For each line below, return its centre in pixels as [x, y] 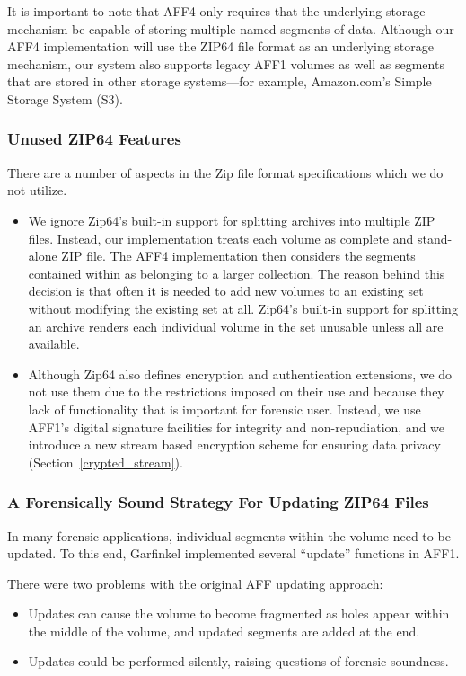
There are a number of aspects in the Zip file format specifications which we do [225, 172]
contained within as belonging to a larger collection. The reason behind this [237, 273]
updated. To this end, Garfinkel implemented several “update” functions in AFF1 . [233, 553]
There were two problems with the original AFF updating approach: [195, 583]
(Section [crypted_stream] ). [106, 462]
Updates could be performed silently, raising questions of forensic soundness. [238, 661]
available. [54, 344]
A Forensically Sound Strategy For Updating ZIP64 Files [218, 502]
